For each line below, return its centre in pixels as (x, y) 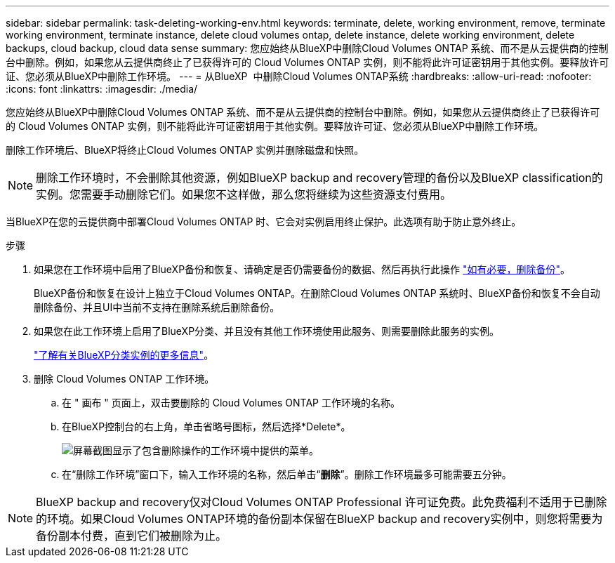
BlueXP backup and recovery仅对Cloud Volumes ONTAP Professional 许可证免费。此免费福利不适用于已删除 (322, 502)
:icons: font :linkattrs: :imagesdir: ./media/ (102, 89)
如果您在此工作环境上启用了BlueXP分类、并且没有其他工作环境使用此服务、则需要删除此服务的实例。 (267, 331)
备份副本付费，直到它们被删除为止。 (132, 536)
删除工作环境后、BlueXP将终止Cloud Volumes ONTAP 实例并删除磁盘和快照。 (185, 150)
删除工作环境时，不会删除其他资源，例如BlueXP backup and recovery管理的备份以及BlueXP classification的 (319, 178)
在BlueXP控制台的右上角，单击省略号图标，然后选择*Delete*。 (206, 426)
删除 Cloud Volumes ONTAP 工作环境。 (124, 379)
